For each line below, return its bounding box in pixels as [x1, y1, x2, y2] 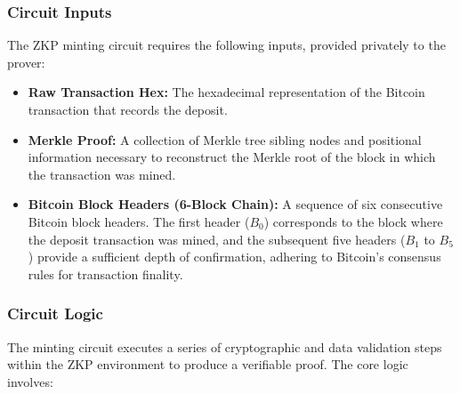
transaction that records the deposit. [28, 101, 228, 118]
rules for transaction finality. [28, 264, 183, 283]
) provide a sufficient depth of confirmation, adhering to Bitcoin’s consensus [28, 247, 441, 266]
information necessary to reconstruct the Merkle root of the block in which [28, 148, 436, 166]
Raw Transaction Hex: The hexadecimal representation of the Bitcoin [28, 83, 425, 101]
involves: [7, 372, 53, 390]
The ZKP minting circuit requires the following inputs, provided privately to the [7, 36, 446, 54]
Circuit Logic [7, 302, 103, 325]
